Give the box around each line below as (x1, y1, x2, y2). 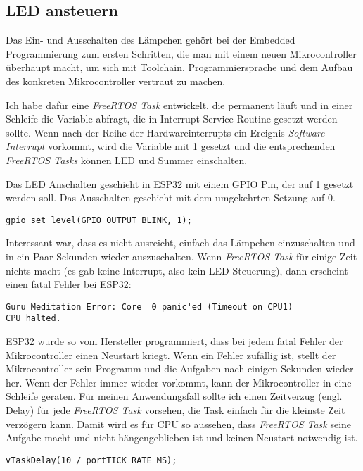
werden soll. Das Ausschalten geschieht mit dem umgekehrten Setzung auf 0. (6, 190, 336, 205)
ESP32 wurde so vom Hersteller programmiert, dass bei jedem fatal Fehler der (6, 334, 343, 348)
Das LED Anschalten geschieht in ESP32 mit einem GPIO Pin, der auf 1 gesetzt (6, 176, 354, 191)
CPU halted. (6, 313, 61, 324)
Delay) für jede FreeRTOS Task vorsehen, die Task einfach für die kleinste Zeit (6, 403, 345, 417)
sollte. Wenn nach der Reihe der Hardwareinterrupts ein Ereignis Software (6, 125, 325, 139)
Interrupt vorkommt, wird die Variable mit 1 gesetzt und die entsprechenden (6, 139, 336, 153)
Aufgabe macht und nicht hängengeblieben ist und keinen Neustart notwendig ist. (6, 430, 358, 445)
